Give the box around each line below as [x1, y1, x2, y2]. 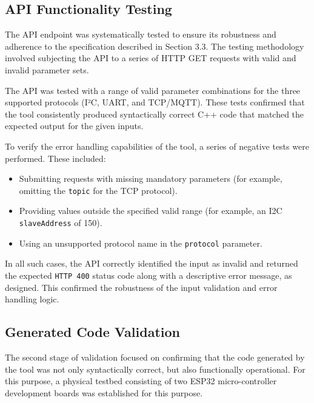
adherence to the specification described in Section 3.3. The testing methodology [5, 39, 304, 52]
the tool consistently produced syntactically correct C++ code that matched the [5, 107, 304, 120]
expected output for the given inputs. [5, 119, 144, 132]
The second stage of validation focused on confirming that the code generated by [5, 350, 305, 363]
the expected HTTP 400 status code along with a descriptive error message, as [5, 268, 292, 281]
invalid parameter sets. [5, 63, 89, 76]
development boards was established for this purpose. [5, 386, 203, 399]
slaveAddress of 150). [19, 216, 102, 228]
